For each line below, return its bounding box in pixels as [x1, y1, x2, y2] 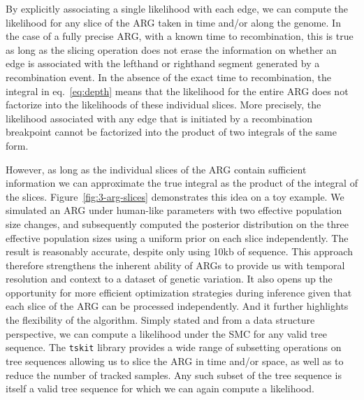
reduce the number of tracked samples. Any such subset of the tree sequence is [6, 367, 342, 382]
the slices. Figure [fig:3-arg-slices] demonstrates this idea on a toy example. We [6, 189, 344, 203]
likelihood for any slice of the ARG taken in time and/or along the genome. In [6, 15, 341, 29]
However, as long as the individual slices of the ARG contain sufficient [6, 162, 307, 176]
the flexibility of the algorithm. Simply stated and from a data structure [6, 313, 315, 327]
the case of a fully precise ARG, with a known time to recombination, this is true [6, 29, 354, 43]
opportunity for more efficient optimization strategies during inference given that [6, 285, 352, 299]
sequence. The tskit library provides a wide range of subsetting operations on [6, 340, 342, 355]
